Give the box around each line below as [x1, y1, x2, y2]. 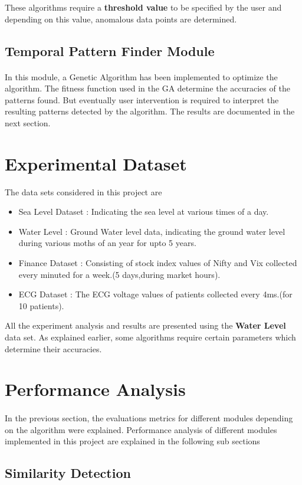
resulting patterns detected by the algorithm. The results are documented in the [5, 105, 295, 117]
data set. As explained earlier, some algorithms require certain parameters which [5, 331, 296, 343]
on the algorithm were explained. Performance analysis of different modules [5, 423, 277, 435]
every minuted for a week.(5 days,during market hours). [18, 268, 221, 280]
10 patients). [18, 299, 64, 312]
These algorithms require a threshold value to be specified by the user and [5, 1, 282, 13]
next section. [5, 116, 51, 129]
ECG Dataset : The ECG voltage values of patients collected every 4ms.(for [18, 288, 293, 300]
